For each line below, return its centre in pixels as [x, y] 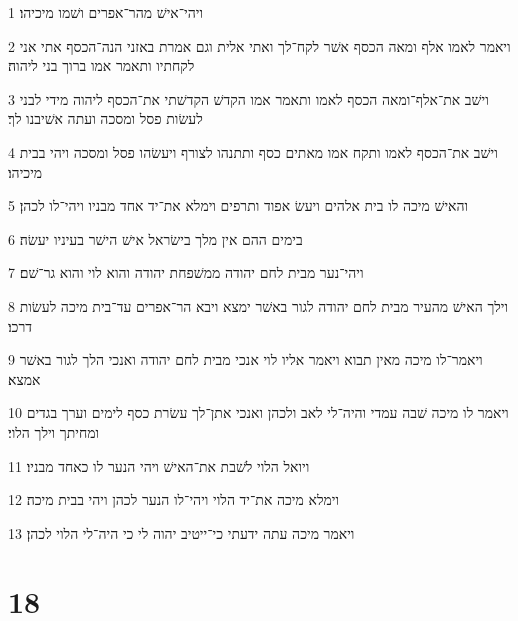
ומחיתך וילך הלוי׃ [54, 431]
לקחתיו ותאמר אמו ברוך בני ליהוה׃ [101, 65]
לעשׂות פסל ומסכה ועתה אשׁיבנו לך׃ [105, 118]
